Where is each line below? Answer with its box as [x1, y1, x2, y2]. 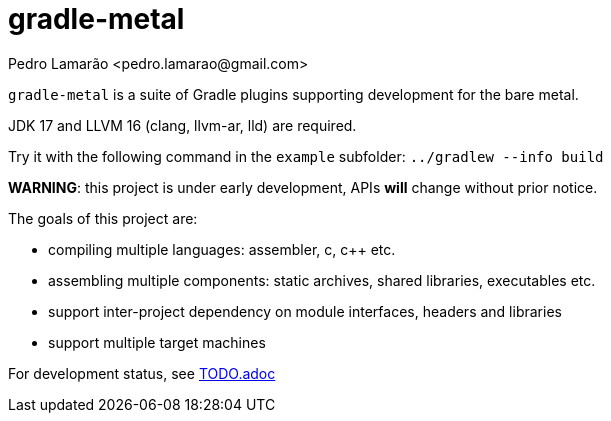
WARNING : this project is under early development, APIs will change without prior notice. [8, 178, 598, 196]
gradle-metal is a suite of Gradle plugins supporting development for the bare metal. [8, 85, 579, 103]
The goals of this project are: [8, 209, 198, 227]
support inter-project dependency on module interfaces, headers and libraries [48, 302, 562, 320]
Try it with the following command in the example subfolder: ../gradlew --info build [8, 147, 604, 165]
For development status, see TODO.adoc [8, 364, 276, 382]
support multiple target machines [48, 333, 266, 351]
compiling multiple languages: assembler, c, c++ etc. [48, 240, 396, 258]
